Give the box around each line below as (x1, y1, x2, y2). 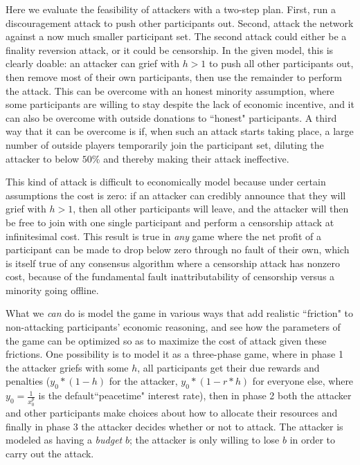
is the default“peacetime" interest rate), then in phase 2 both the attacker (38, 388, 352, 403)
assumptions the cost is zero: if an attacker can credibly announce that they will (6, 188, 346, 202)
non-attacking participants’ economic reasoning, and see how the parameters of (6, 320, 341, 334)
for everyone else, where (252, 374, 354, 388)
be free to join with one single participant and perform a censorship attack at (6, 215, 334, 229)
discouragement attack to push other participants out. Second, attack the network (6, 15, 354, 30)
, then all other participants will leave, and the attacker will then (73, 201, 349, 216)
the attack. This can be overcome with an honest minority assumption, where (6, 83, 334, 98)
